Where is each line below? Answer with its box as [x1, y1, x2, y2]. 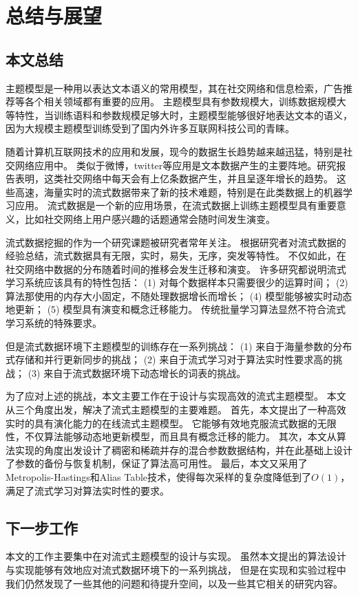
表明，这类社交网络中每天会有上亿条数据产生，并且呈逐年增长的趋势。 [14, 171, 333, 186]
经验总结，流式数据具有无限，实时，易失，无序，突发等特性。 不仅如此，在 [6, 248, 346, 263]
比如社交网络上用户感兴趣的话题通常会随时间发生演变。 [24, 211, 275, 226]
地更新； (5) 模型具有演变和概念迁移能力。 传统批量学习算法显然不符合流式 [6, 302, 346, 316]
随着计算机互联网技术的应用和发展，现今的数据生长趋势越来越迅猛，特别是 [6, 144, 343, 158]
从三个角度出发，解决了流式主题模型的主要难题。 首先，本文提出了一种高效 [6, 402, 346, 417]
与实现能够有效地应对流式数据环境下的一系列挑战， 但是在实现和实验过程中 [6, 563, 346, 576]
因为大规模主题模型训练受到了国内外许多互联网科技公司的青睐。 [6, 121, 295, 136]
